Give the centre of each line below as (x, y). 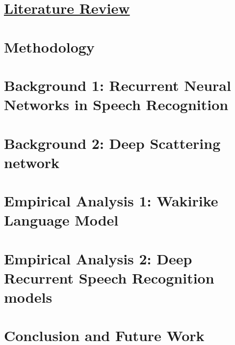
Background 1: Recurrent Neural (117, 85)
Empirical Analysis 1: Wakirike (111, 201)
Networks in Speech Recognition (116, 104)
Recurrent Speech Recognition (109, 277)
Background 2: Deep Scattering (112, 143)
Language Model (61, 220)
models (28, 297)
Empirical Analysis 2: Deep (98, 258)
